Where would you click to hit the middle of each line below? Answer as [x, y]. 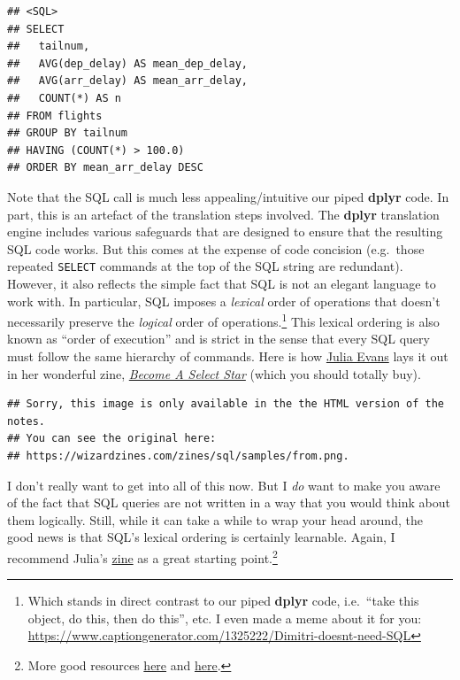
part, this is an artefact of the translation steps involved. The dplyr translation [223, 214]
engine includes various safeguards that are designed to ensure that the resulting [225, 232]
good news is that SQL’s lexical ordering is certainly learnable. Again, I [201, 537]
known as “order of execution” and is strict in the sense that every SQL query [218, 339]
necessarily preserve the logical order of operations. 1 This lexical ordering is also [223, 320]
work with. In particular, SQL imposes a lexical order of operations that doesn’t [224, 301]
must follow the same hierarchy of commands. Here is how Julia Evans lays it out [228, 356]
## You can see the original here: [112, 439]
